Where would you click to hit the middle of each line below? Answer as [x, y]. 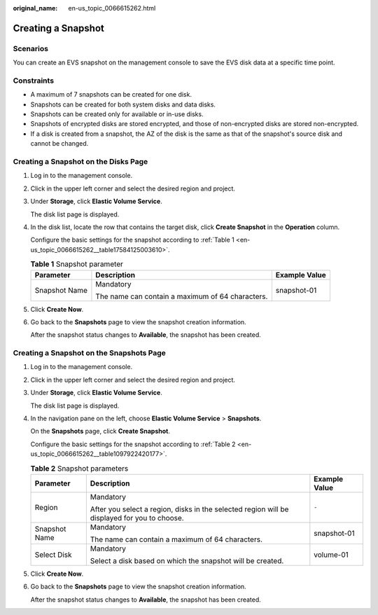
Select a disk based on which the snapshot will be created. [187, 560]
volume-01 [331, 555]
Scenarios [31, 48]
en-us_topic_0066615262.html [112, 8]
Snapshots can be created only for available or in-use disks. [117, 114]
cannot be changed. [59, 144]
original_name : [35, 8]
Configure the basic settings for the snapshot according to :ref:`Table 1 [132, 240]
